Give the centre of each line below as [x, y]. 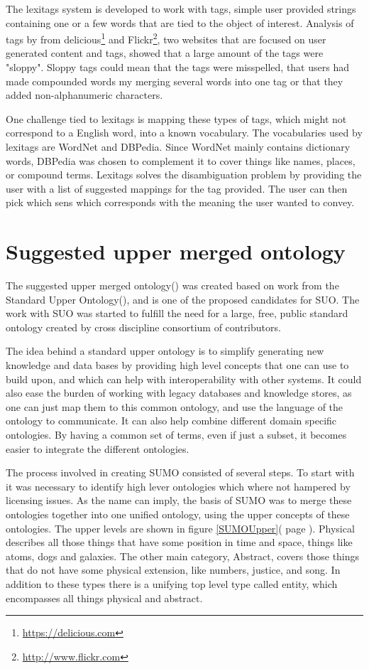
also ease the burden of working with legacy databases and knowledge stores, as [179, 393]
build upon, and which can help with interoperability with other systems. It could [184, 379]
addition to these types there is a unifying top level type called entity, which [172, 583]
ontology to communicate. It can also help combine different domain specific [171, 421]
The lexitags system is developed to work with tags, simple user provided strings [181, 9]
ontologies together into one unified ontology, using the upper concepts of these [178, 514]
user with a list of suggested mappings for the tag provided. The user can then [177, 188]
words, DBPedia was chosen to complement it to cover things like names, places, [181, 160]
